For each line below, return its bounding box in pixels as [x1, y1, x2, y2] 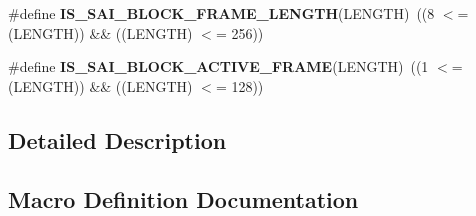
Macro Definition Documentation [8, 183, 359, 214]
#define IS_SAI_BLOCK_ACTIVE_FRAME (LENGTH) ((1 [8, 56, 429, 77]
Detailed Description [8, 124, 227, 155]
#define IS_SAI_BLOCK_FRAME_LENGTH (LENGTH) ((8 [8, 3, 435, 23]
